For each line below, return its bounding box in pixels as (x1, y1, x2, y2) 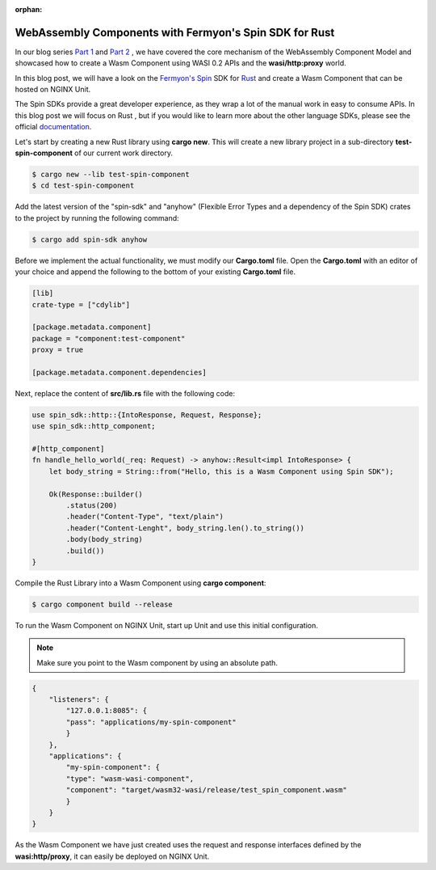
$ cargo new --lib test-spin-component (31, 170, 190, 179)
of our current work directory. (73, 148, 174, 158)
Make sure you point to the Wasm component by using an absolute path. (36, 657, 279, 667)
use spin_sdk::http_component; (31, 421, 157, 431)
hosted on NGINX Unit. (15, 85, 91, 95)
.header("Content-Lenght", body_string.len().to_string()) (65, 523, 305, 533)
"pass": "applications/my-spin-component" (65, 717, 237, 727)
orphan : (15, 5, 43, 14)
